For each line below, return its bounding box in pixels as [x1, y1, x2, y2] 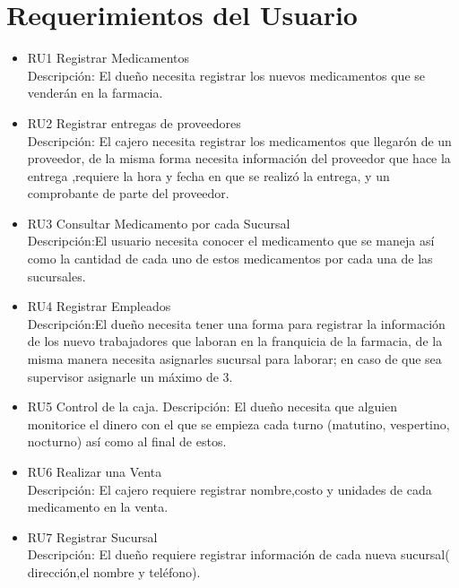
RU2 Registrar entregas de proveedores [27, 113, 241, 132]
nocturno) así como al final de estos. [27, 432, 227, 451]
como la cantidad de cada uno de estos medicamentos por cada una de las [27, 249, 433, 268]
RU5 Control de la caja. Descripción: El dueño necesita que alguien [27, 397, 398, 416]
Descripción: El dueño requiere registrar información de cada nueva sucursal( [27, 545, 450, 564]
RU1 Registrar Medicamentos [27, 48, 190, 67]
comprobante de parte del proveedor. [27, 184, 229, 203]
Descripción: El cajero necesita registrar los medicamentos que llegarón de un [27, 131, 452, 150]
